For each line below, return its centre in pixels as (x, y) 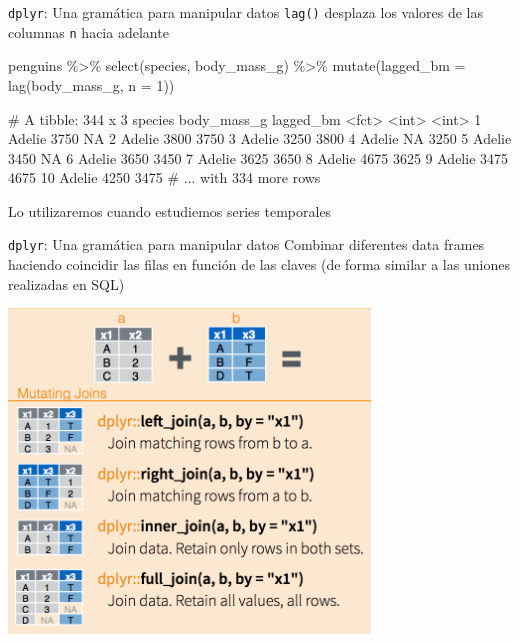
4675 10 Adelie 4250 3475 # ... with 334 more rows (164, 177)
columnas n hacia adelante (88, 31)
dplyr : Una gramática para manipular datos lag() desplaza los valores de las (246, 12)
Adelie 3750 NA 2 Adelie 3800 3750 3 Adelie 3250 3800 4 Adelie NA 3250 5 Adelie (260, 138)
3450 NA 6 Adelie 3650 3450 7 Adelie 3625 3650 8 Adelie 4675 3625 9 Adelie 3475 (258, 157)
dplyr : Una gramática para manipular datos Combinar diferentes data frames (246, 244)
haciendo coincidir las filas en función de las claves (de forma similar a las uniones (259, 264)
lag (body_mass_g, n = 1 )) (91, 84)
